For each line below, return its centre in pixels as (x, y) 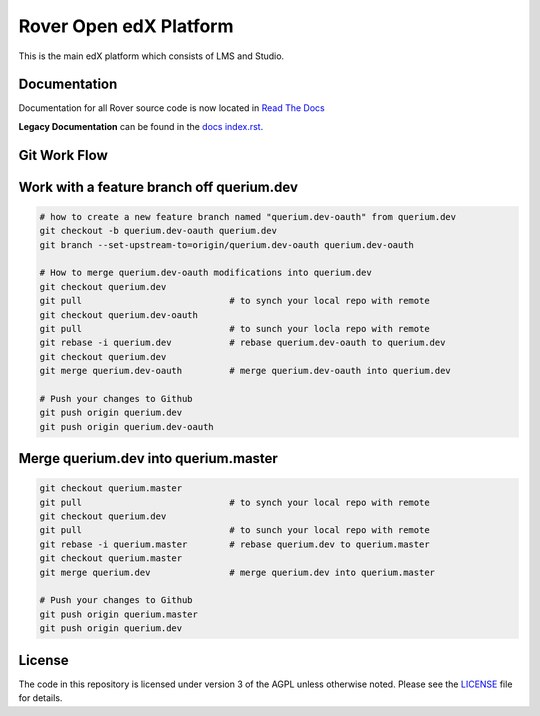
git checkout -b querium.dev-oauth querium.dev (158, 231)
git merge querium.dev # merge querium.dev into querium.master (237, 572)
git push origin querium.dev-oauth (126, 426)
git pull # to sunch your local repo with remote (234, 530)
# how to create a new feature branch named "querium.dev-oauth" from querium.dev (248, 216)
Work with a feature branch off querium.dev (158, 186)
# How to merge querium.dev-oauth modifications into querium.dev (205, 273)
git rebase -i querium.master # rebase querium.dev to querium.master (234, 544)
